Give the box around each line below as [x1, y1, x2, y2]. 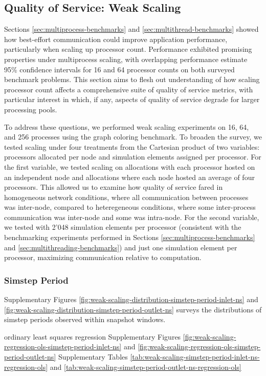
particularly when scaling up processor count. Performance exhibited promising [4, 44, 252, 54]
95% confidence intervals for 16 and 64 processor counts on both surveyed [4, 64, 235, 74]
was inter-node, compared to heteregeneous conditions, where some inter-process [4, 202, 256, 212]
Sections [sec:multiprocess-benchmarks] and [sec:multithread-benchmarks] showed [4, 24, 259, 34]
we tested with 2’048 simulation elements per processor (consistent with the [4, 222, 241, 232]
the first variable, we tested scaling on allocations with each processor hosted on [4, 161, 255, 172]
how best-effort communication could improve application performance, [4, 33, 228, 44]
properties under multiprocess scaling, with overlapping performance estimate [4, 53, 248, 64]
